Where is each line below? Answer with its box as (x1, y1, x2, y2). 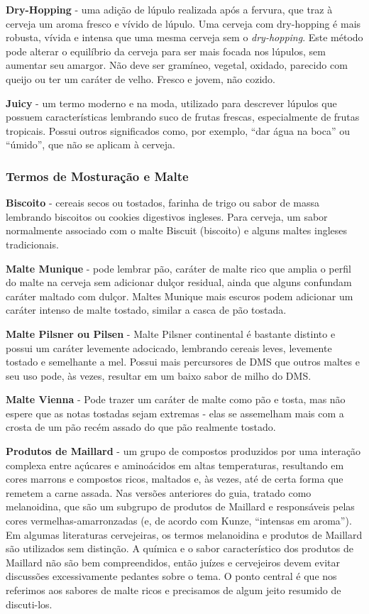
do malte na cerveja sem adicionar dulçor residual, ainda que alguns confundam (6, 275, 352, 290)
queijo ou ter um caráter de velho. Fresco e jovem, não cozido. (6, 71, 275, 86)
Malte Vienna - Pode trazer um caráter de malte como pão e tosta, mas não (6, 392, 346, 407)
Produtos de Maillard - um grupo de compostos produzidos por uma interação (6, 444, 361, 459)
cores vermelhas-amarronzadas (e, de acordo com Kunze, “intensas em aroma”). (6, 513, 352, 528)
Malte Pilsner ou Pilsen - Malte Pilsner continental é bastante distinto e (6, 326, 336, 341)
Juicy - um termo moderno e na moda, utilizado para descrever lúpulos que (6, 95, 337, 110)
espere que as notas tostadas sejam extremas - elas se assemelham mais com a (6, 405, 344, 420)
